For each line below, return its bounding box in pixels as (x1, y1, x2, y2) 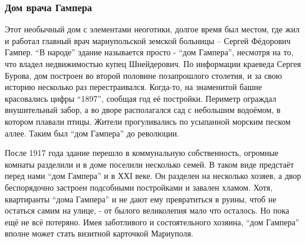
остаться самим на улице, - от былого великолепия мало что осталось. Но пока (5, 204, 289, 217)
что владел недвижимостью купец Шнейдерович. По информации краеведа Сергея (5, 58, 301, 69)
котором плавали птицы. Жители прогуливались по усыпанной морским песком (5, 115, 291, 127)
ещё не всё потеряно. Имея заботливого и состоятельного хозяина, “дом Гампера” (5, 215, 300, 228)
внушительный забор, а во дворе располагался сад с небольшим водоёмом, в (5, 104, 281, 116)
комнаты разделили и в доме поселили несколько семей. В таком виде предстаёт (5, 158, 294, 170)
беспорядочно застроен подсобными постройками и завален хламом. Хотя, (5, 181, 273, 193)
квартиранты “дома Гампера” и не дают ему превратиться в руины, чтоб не (5, 192, 277, 205)
